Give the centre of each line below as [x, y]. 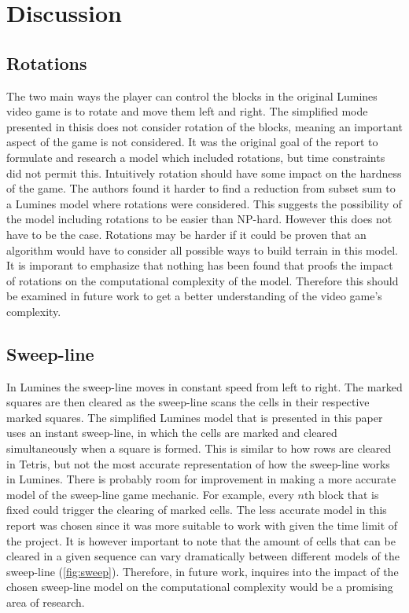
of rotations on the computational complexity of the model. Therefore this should [203, 280]
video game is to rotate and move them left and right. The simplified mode [187, 111]
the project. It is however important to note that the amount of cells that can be [201, 540]
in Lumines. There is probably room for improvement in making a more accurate [201, 479]
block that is [348, 494]
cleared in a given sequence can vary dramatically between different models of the [203, 556]
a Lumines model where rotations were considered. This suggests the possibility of [204, 203]
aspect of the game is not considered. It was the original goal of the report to [192, 142]
